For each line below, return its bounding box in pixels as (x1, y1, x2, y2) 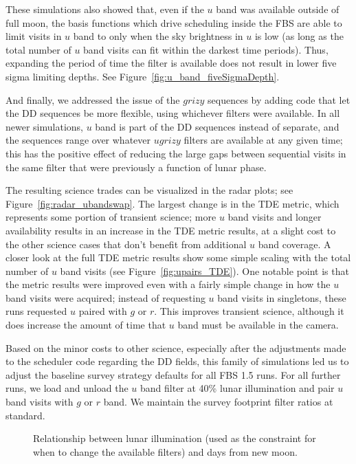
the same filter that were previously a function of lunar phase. (5, 159, 267, 174)
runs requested (5, 304, 67, 318)
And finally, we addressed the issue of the (5, 92, 180, 107)
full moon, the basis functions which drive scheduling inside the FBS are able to (5, 15, 342, 30)
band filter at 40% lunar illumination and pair (140, 381, 335, 395)
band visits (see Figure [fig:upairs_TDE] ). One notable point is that (60, 263, 349, 278)
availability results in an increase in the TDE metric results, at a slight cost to (5, 223, 336, 237)
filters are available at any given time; (183, 133, 343, 147)
